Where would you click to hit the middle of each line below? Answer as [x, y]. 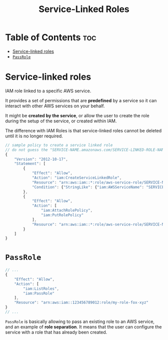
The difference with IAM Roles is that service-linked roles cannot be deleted [83, 130]
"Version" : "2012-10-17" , [41, 159]
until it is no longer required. [34, 136]
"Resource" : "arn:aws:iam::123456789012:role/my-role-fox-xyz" [81, 303]
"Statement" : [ [30, 164]
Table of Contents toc [51, 37]
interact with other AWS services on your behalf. [55, 106]
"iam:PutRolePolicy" [62, 215]
